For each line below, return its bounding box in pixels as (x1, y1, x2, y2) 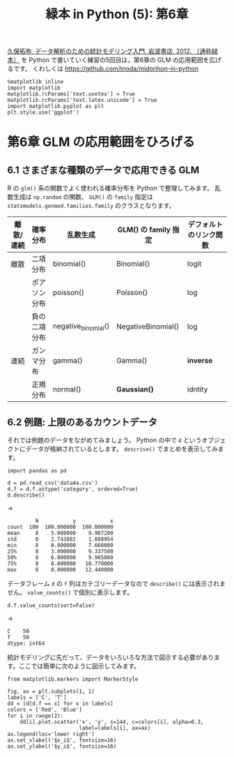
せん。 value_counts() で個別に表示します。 (7, 588, 134, 597)
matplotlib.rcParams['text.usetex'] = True (7, 91, 136, 98)
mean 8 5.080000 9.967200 (7, 530, 114, 537)
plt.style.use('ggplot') (7, 109, 79, 116)
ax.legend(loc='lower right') (7, 730, 95, 737)
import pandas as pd (7, 467, 68, 474)
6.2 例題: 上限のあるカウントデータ (7, 416, 158, 428)
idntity (187, 384, 208, 394)
